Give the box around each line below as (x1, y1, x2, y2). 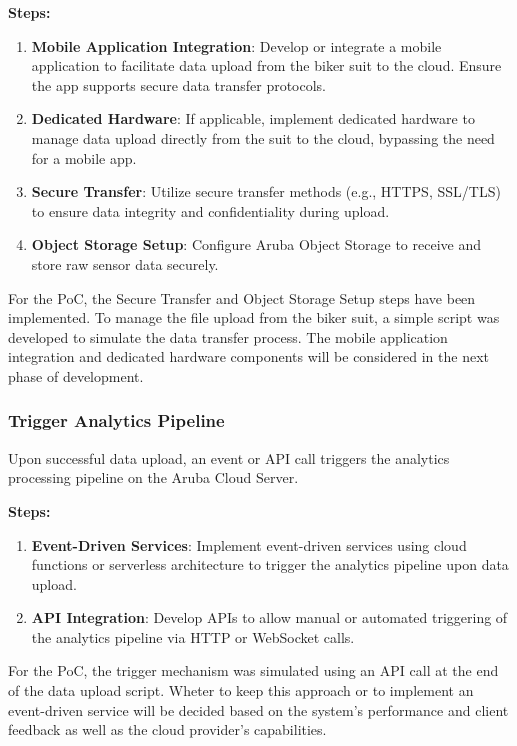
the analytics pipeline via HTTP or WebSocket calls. (31, 626, 355, 647)
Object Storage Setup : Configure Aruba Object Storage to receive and (31, 234, 482, 255)
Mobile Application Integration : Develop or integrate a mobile (31, 35, 442, 56)
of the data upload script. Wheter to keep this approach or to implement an (8, 680, 474, 701)
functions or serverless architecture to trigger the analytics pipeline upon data (31, 554, 509, 575)
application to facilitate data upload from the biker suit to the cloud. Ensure (31, 55, 502, 76)
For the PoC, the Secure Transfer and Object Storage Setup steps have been (8, 287, 476, 308)
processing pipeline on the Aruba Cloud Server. (8, 467, 299, 488)
